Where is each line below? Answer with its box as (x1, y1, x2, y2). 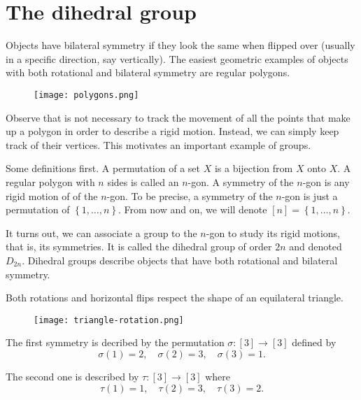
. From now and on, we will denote (118, 202, 267, 217)
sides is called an (107, 174, 179, 189)
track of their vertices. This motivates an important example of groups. (6, 137, 311, 152)
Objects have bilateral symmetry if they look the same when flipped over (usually (6, 38, 355, 52)
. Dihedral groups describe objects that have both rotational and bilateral (22, 252, 338, 267)
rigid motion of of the (6, 188, 98, 203)
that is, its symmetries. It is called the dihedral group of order (6, 239, 272, 254)
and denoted (289, 239, 342, 254)
